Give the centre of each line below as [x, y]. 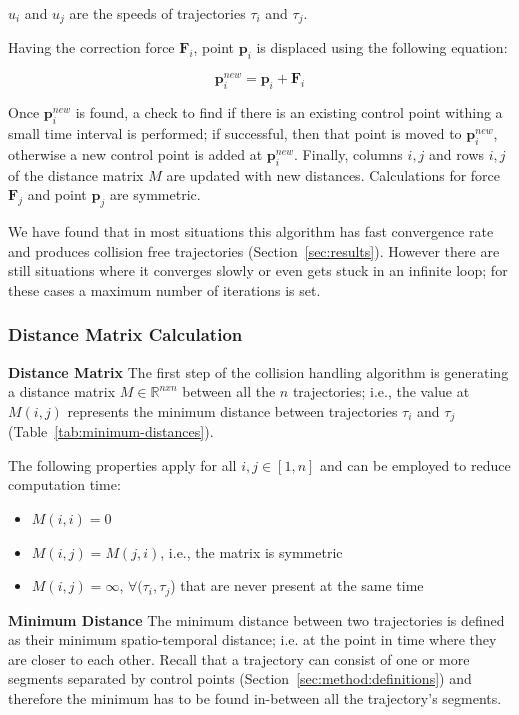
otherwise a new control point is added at [135, 153]
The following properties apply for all [122, 464]
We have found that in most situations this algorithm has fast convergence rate [251, 230]
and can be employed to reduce [415, 464]
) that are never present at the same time [297, 585]
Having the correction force [91, 47]
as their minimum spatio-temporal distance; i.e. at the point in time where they [252, 639]
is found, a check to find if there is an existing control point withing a [289, 112]
